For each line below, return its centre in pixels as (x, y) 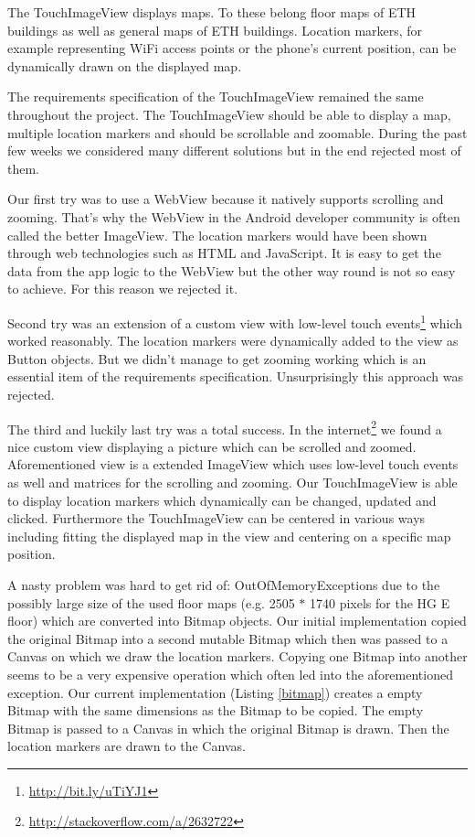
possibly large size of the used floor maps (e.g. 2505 (151, 602)
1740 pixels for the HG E (380, 602)
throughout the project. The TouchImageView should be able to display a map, (229, 114)
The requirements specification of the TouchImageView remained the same (216, 97)
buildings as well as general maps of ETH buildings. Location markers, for (215, 30)
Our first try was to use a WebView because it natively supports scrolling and (226, 199)
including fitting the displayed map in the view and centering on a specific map (229, 536)
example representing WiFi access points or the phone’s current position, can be (232, 48)
